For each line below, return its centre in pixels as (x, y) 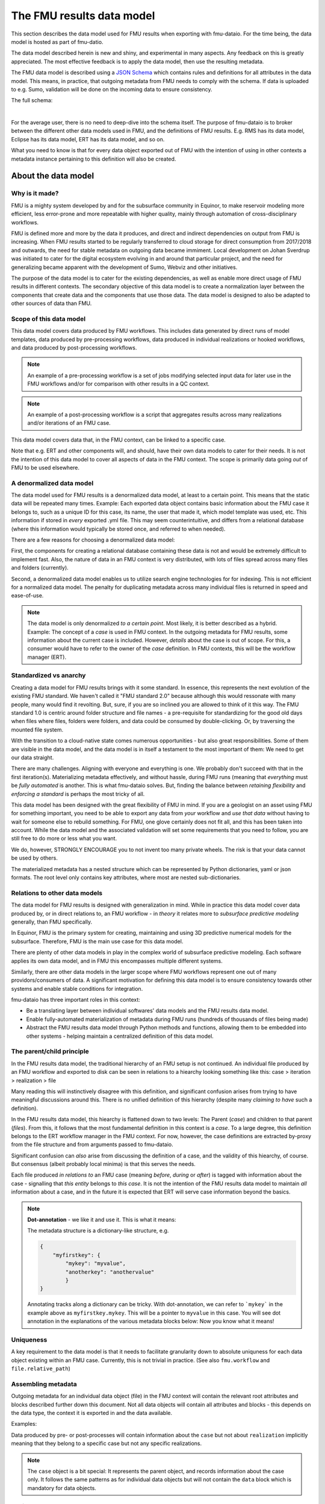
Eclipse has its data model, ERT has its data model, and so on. (88, 139)
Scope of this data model (48, 319)
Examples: (24, 1424)
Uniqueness (29, 1340)
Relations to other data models (57, 893)
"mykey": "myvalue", (96, 1264)
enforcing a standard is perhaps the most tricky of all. (78, 794)
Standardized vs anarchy (48, 676)
